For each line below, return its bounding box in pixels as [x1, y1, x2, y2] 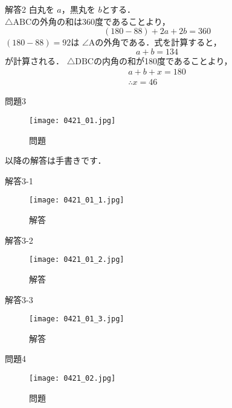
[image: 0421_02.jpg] [29, 374, 116, 383]
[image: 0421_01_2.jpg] [29, 255, 124, 264]
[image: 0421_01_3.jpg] [29, 315, 124, 324]
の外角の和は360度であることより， [31, 15, 170, 27]
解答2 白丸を [5, 3, 54, 15]
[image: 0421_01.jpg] [29, 116, 116, 125]
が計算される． [5, 54, 64, 67]
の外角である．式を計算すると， [95, 36, 222, 48]
